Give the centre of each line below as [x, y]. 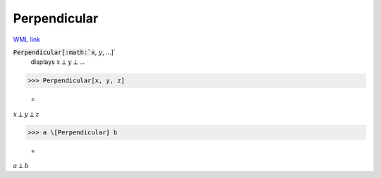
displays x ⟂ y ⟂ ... [58, 62]
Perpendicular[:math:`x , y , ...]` [64, 52]
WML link [27, 39]
